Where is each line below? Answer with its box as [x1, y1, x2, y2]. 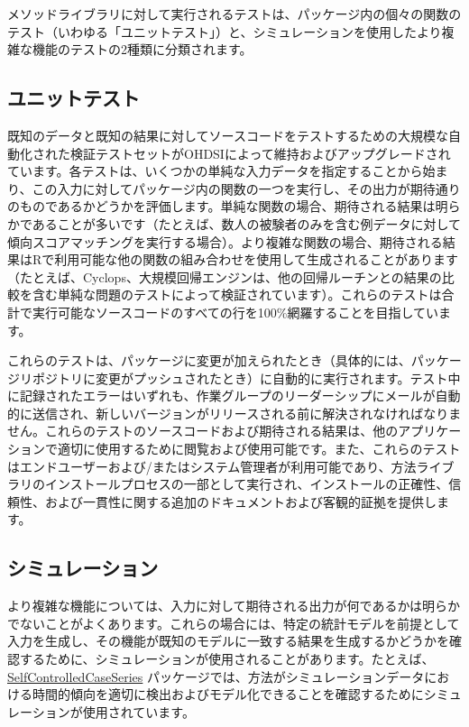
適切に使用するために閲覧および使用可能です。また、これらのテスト [57, 439, 461, 458]
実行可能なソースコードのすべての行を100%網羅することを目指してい [32, 302, 438, 321]
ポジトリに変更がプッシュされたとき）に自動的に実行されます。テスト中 [32, 368, 461, 387]
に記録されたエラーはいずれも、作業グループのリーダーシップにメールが [7, 386, 436, 405]
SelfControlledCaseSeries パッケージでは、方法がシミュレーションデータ [7, 667, 425, 686]
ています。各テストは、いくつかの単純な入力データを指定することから [7, 161, 423, 180]
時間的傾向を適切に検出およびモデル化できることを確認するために [32, 685, 424, 704]
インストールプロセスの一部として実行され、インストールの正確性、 [44, 474, 449, 493]
